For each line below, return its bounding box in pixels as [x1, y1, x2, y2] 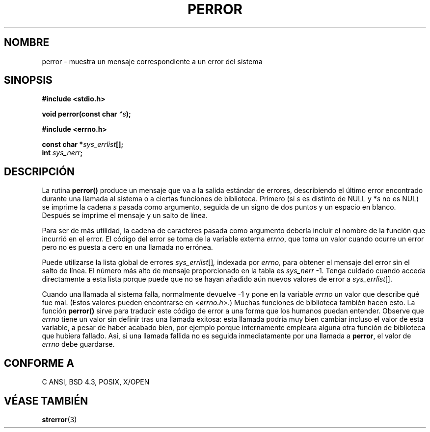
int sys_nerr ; [42, 148, 83, 157]
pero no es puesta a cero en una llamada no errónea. [42, 243, 213, 252]
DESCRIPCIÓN [4, 165, 75, 178]
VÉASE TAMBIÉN [4, 394, 88, 407]
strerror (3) [42, 415, 77, 424]
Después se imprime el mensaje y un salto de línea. [42, 211, 208, 220]
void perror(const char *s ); [42, 110, 131, 119]
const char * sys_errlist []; [42, 140, 124, 149]
